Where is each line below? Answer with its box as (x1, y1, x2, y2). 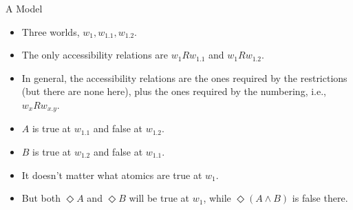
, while (203, 191, 231, 205)
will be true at (129, 191, 189, 205)
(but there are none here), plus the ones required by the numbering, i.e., (21, 84, 326, 98)
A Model (6, 1, 43, 15)
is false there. (292, 191, 348, 205)
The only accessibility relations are (21, 48, 169, 62)
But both (21, 191, 61, 205)
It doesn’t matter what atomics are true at (21, 167, 202, 182)
